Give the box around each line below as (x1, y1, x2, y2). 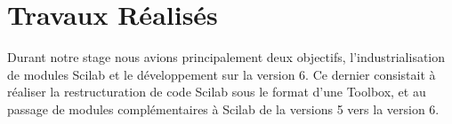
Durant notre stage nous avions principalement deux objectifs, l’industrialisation (7, 48, 446, 66)
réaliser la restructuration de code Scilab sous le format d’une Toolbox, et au (7, 82, 426, 101)
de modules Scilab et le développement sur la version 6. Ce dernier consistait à (7, 65, 436, 83)
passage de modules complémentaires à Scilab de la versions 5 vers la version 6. (7, 99, 440, 118)
